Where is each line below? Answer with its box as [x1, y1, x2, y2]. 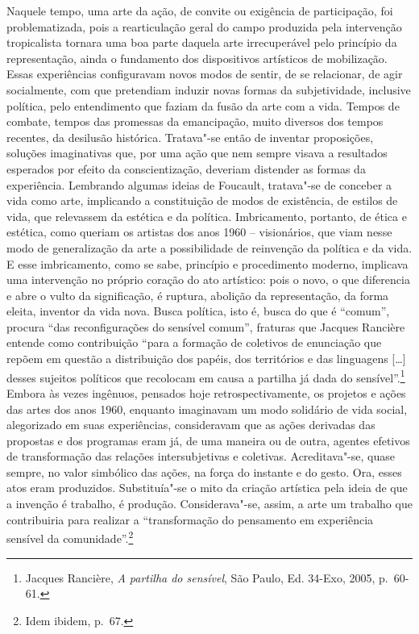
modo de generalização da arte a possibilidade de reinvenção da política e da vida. [6, 239, 413, 256]
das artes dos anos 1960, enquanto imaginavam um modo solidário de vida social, [6, 400, 408, 417]
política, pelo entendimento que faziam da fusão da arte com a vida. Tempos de [6, 97, 400, 114]
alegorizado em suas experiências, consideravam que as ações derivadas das [6, 416, 375, 433]
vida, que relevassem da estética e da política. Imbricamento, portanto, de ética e [6, 207, 407, 224]
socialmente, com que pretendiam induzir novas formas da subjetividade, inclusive [6, 81, 411, 98]
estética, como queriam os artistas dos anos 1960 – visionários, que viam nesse [6, 223, 392, 240]
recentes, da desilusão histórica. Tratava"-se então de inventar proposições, [6, 128, 374, 145]
